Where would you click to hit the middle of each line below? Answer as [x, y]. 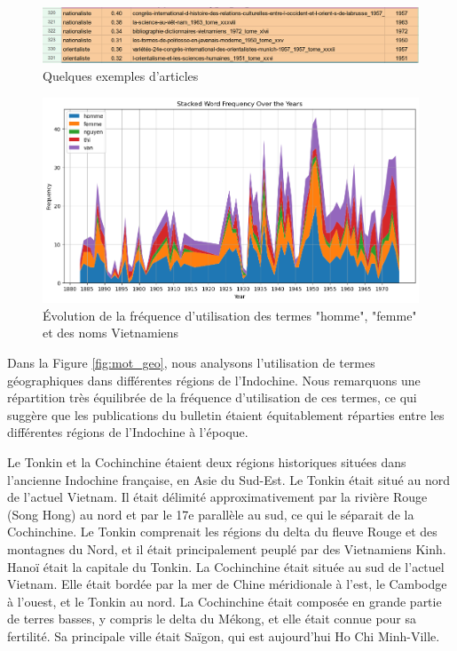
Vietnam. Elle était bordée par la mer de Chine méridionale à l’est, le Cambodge [227, 584]
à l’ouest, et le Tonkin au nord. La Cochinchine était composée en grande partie [225, 601]
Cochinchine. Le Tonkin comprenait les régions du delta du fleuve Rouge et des [222, 532]
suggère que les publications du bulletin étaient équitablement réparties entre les [226, 414]
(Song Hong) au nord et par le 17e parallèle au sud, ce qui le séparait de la [211, 514]
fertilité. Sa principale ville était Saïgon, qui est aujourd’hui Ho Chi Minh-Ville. [224, 635]
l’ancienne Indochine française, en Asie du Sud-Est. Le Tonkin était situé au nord [228, 479]
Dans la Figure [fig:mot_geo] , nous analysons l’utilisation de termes [191, 363]
